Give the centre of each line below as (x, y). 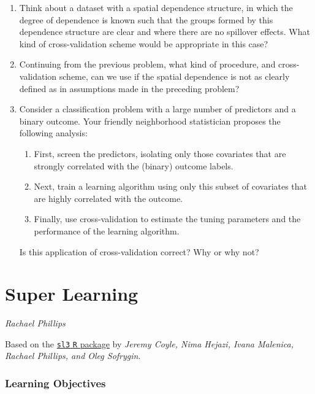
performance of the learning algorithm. (107, 230)
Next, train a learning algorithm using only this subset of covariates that (171, 186)
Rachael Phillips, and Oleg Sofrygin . (73, 356)
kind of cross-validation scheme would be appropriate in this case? (144, 43)
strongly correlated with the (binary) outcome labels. (134, 165)
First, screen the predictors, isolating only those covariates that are (160, 153)
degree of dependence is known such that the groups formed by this (146, 19)
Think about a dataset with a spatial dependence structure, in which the (156, 7)
